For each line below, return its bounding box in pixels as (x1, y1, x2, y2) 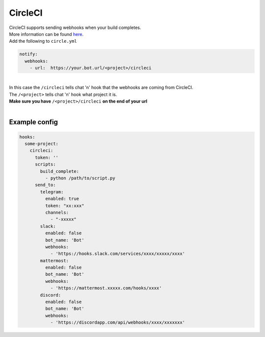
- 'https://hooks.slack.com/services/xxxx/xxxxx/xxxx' (50, 251, 185, 256)
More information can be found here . (9, 31, 83, 37)
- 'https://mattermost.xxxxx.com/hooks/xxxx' (50, 285, 162, 291)
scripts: (35, 162, 56, 167)
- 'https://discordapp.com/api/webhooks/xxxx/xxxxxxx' (50, 320, 185, 325)
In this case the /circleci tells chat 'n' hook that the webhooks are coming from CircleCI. (9, 84, 193, 90)
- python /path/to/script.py (45, 175, 115, 181)
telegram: (40, 189, 64, 195)
